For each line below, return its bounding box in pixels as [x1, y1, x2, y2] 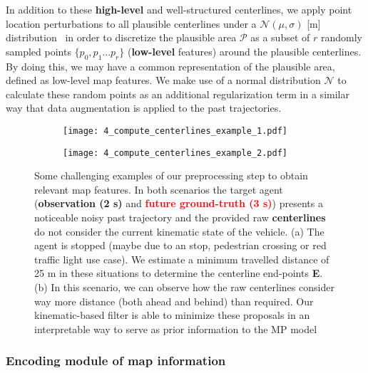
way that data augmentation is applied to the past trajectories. [6, 100, 282, 115]
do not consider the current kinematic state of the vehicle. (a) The [34, 224, 324, 238]
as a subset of [250, 30, 310, 45]
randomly [320, 30, 362, 45]
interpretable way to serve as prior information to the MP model [34, 321, 317, 336]
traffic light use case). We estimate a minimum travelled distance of [34, 251, 329, 266]
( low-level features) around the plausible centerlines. [127, 43, 362, 58]
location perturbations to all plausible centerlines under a [6, 16, 257, 31]
